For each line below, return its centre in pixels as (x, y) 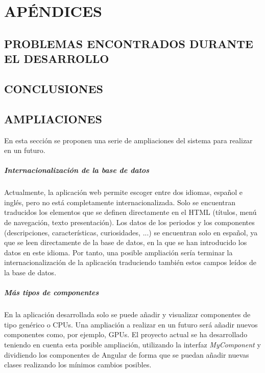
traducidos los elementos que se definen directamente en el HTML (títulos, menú (130, 212)
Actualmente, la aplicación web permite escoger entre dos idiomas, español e (124, 192)
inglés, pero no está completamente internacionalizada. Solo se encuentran (120, 202)
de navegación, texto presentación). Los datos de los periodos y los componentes (129, 222)
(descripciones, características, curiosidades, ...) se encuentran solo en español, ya (131, 232)
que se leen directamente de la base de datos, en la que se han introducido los (126, 242)
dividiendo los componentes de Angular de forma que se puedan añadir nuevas (127, 354)
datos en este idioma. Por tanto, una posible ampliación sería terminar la (118, 252)
